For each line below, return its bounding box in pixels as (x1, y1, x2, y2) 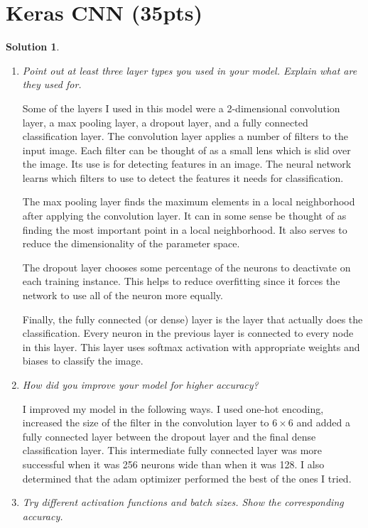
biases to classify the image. (22, 353, 144, 368)
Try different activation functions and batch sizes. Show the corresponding (22, 495, 344, 510)
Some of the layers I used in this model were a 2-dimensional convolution (22, 100, 340, 115)
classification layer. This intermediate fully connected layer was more (22, 443, 322, 458)
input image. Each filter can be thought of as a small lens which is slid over (22, 142, 351, 157)
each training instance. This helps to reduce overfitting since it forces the (22, 274, 340, 289)
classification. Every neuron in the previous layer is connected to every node (22, 325, 354, 340)
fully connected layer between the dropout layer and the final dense (22, 429, 316, 443)
